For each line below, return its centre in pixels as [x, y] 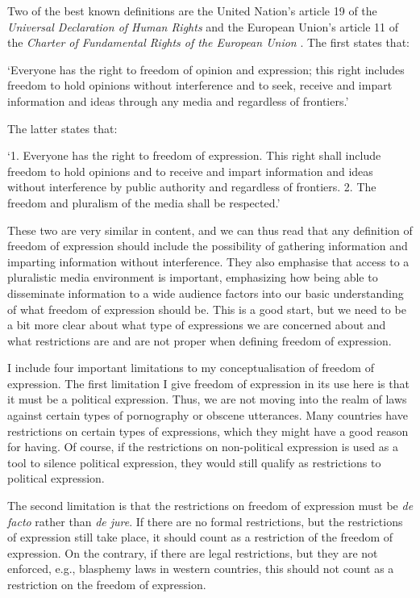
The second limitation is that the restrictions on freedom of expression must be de [210, 506]
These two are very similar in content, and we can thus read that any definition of [210, 230]
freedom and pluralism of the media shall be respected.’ [144, 202]
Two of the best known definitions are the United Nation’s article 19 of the [192, 10]
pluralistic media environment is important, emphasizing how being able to [193, 277]
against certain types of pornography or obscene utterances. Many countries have [208, 415]
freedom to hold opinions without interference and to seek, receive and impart [200, 85]
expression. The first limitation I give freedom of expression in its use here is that [208, 383]
